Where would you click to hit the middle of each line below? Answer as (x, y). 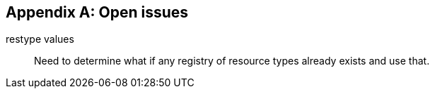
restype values (40, 39)
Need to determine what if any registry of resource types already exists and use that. (232, 61)
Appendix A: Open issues (97, 12)
